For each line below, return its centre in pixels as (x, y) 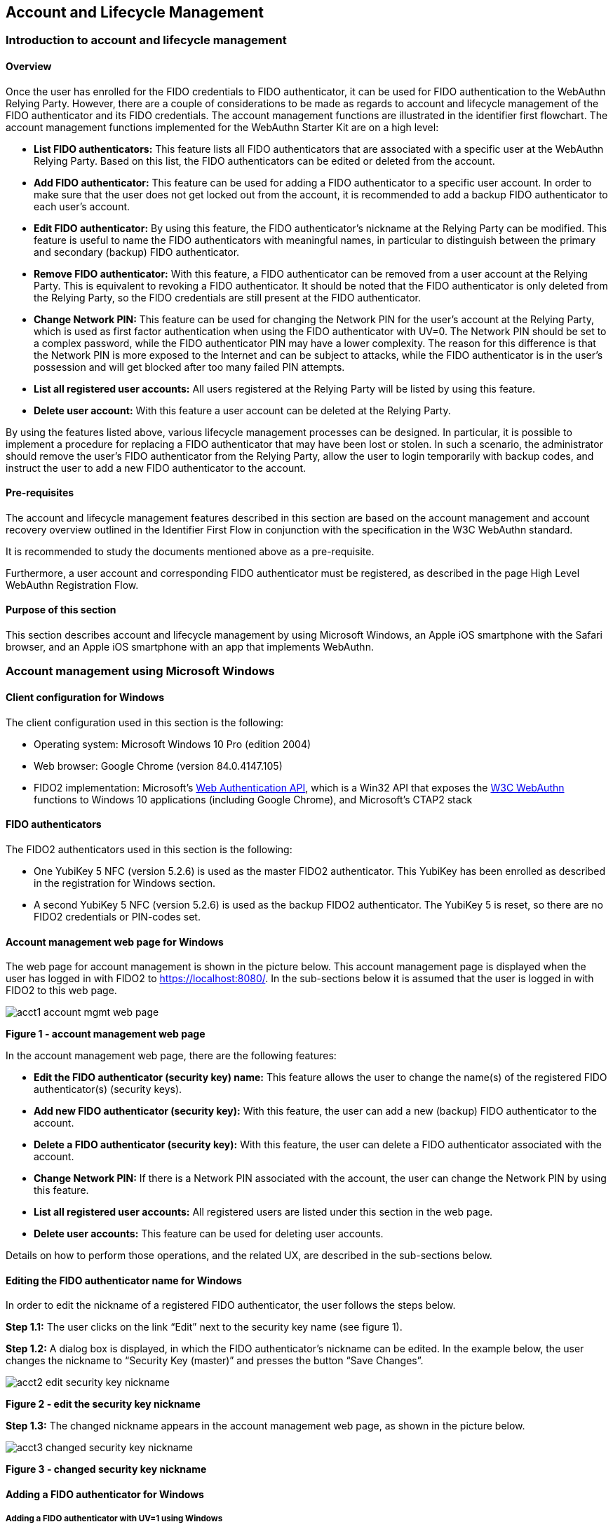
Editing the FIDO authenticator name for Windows (124, 1280)
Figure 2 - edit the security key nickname (103, 1404)
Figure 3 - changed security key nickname (106, 1469)
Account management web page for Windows (115, 942)
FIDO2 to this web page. (61, 991)
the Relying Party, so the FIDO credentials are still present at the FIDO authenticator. (227, 297)
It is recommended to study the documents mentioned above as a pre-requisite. (190, 551)
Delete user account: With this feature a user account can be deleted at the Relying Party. (242, 410)
